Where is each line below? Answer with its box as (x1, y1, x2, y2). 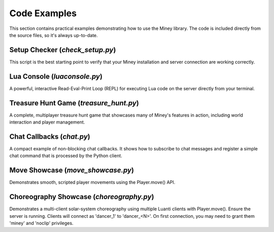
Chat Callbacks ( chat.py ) (9, 132, 91, 141)
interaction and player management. (9, 119, 85, 125)
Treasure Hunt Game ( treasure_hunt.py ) (9, 99, 139, 107)
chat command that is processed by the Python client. (9, 152, 123, 159)
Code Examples (9, 8, 77, 19)
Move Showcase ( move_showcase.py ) (9, 166, 134, 175)
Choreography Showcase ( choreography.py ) (9, 192, 154, 201)
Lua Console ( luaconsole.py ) (9, 72, 102, 81)
